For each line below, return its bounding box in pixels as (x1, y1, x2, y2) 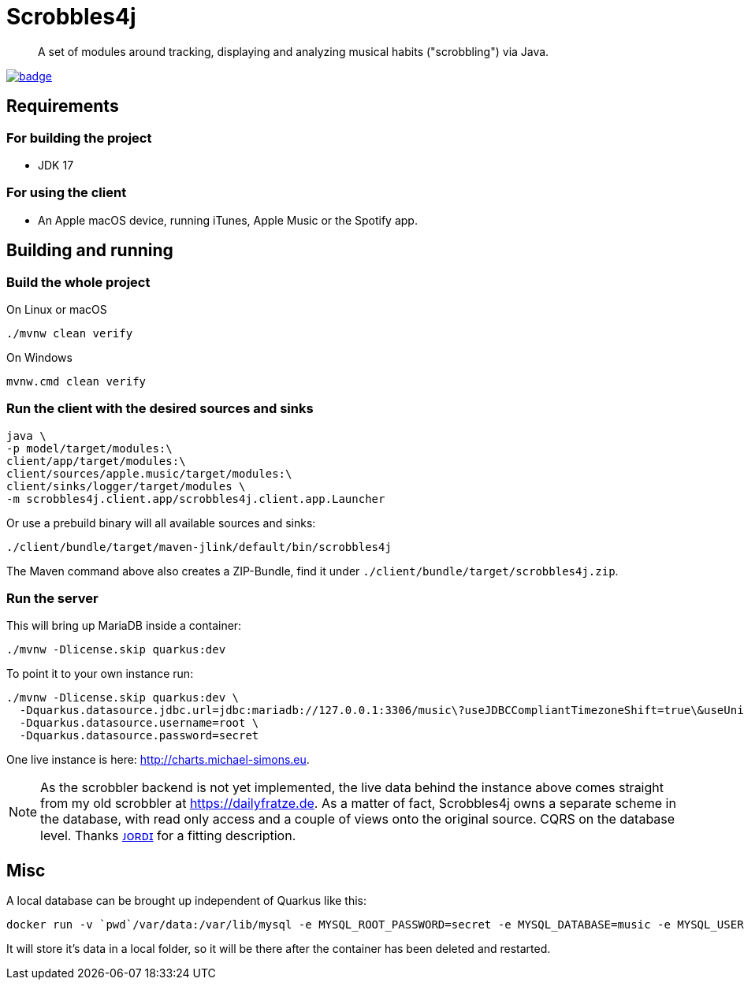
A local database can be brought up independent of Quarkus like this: (6, 894, 367, 908)
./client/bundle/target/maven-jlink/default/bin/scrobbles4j (6, 540, 392, 553)
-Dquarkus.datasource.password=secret (19, 729, 259, 742)
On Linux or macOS (6, 302, 107, 316)
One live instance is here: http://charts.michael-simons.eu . (6, 753, 310, 767)
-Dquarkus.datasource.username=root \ (19, 716, 259, 730)
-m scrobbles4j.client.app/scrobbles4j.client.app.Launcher (6, 492, 385, 505)
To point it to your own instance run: (6, 667, 194, 681)
